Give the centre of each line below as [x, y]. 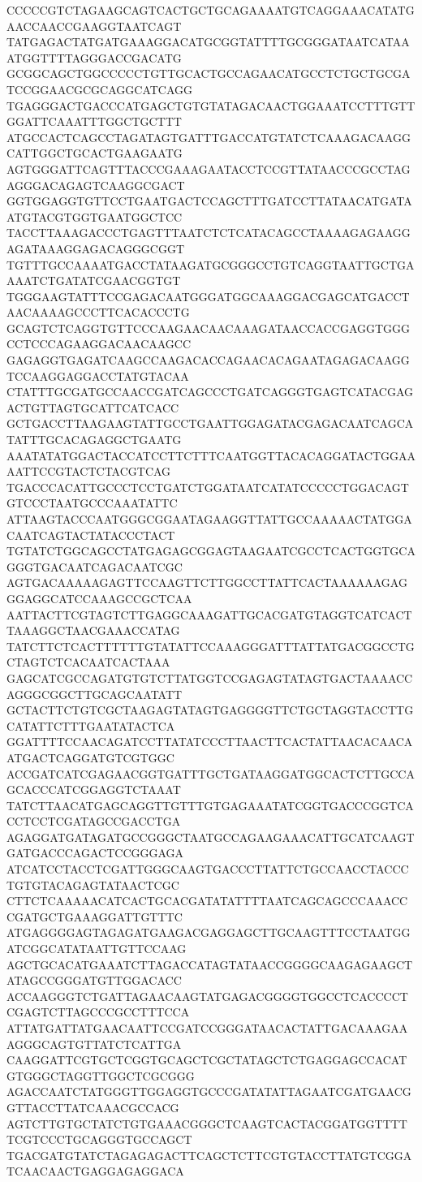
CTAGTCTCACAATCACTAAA [88, 662]
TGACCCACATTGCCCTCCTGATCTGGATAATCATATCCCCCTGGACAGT [208, 487]
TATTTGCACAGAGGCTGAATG [94, 440]
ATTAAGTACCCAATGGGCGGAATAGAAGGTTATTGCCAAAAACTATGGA [209, 519]
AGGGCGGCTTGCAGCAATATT [95, 694]
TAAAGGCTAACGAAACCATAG [93, 630]
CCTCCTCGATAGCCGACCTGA [94, 821]
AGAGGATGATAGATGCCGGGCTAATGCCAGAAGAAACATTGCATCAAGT [211, 837]
